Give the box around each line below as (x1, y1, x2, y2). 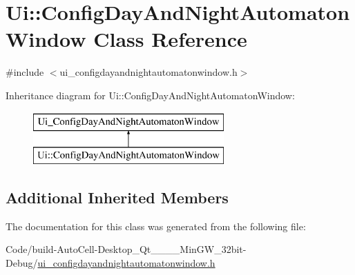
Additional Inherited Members (6, 187, 229, 208)
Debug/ (6, 256, 38, 270)
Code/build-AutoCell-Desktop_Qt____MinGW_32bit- (6, 242, 247, 256)
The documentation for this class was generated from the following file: (6, 218, 306, 233)
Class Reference (93, 25, 247, 53)
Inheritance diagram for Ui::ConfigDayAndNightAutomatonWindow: (6, 88, 295, 102)
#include (6, 65, 44, 79)
